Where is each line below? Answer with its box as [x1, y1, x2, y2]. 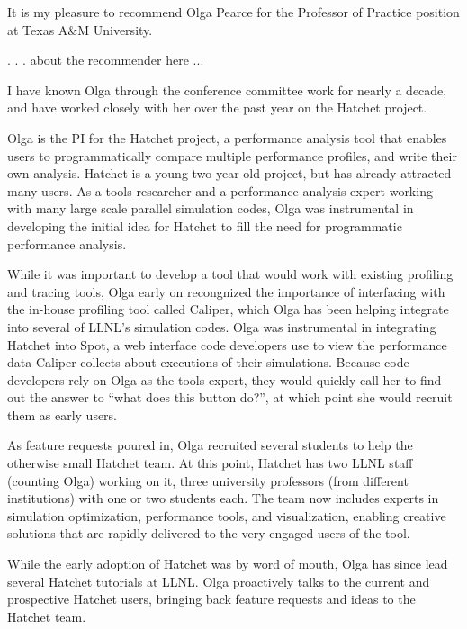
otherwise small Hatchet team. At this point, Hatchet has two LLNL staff [7, 454, 413, 472]
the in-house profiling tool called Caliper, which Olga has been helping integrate [7, 300, 449, 319]
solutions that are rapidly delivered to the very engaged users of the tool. [7, 524, 410, 543]
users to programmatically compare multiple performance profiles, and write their [7, 146, 457, 165]
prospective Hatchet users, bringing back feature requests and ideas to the [7, 589, 416, 608]
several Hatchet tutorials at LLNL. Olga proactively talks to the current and [7, 571, 430, 590]
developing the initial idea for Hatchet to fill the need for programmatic [7, 216, 402, 235]
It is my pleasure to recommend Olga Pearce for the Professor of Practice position [7, 3, 460, 21]
